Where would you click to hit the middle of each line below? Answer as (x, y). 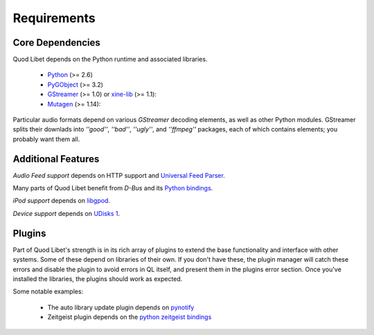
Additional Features (56, 159)
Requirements (54, 18)
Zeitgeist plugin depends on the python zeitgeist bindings (130, 317)
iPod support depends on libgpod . (62, 201)
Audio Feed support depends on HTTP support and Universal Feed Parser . (119, 175)
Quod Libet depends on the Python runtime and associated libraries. (110, 60)
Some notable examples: (48, 291)
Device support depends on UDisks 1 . (66, 213)
